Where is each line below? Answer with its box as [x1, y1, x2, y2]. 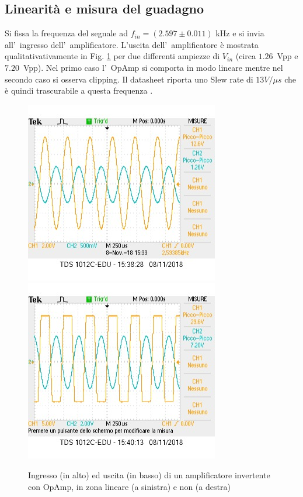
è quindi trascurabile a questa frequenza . [5, 84, 153, 97]
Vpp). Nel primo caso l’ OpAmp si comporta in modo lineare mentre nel [23, 61, 283, 73]
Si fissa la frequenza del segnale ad [5, 27, 128, 39]
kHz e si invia [215, 27, 264, 39]
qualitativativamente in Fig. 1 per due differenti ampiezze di [5, 50, 220, 62]
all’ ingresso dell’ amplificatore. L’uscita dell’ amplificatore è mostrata [5, 38, 259, 50]
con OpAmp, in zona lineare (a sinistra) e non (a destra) [28, 480, 231, 492]
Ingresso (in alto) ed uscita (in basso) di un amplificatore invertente [28, 468, 270, 481]
